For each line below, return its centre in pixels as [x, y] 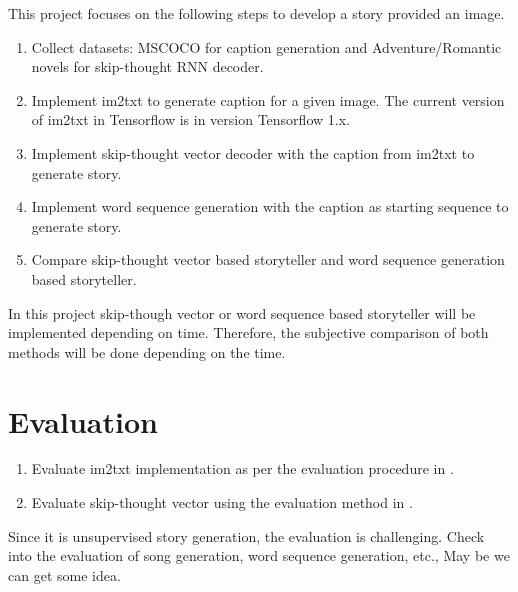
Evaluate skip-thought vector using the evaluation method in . [222, 502]
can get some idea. [64, 574]
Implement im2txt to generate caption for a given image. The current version [268, 99]
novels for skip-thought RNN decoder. [147, 66]
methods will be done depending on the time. [147, 351]
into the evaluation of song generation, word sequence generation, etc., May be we [259, 555]
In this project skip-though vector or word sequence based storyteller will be [242, 312]
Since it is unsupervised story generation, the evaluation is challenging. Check [246, 535]
